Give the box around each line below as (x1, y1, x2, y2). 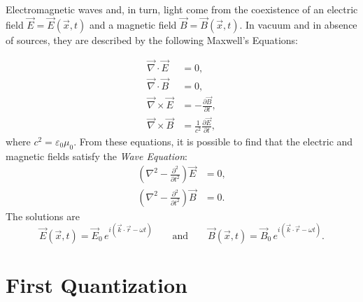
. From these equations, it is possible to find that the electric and (73, 134, 353, 148)
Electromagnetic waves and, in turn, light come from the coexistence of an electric (6, 2, 358, 16)
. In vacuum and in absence (239, 17, 357, 31)
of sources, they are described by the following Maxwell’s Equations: (6, 32, 298, 47)
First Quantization (6, 270, 188, 299)
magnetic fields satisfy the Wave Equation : (6, 148, 187, 163)
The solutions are (6, 208, 80, 223)
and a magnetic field (89, 17, 177, 31)
